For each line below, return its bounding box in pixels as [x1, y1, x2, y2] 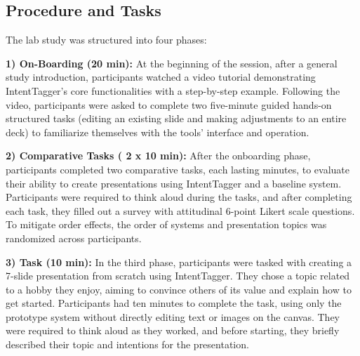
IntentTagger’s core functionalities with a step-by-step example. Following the [6, 83, 340, 98]
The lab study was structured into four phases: [6, 32, 207, 47]
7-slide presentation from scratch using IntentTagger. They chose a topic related [6, 268, 350, 283]
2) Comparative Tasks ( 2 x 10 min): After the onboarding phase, [6, 148, 311, 163]
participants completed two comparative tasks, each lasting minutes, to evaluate [6, 161, 350, 176]
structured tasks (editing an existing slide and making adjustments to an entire [6, 111, 347, 126]
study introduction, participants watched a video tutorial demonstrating [6, 70, 316, 84]
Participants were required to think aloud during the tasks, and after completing [6, 190, 352, 204]
